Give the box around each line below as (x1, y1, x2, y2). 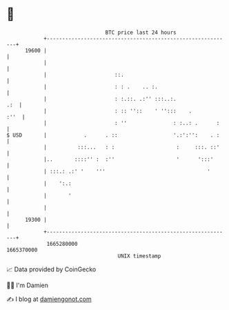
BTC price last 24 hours (105, 29, 177, 36)
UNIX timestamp (117, 252, 161, 260)
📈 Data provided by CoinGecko (6, 265, 97, 273)
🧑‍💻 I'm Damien (6, 281, 49, 289)
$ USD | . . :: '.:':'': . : (6, 131, 220, 139)
